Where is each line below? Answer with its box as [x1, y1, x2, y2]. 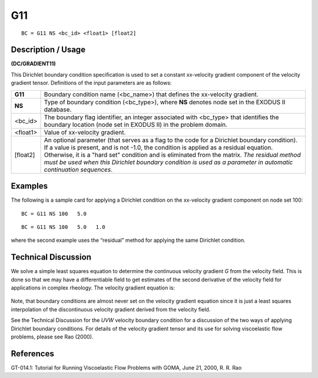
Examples [11, 181, 48, 191]
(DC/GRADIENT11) [11, 60, 56, 67]
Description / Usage [11, 45, 85, 55]
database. [44, 105, 72, 113]
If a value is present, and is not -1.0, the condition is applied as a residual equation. [44, 143, 273, 152]
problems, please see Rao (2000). [11, 333, 94, 340]
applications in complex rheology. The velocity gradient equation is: [11, 284, 175, 291]
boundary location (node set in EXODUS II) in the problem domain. [44, 120, 228, 129]
